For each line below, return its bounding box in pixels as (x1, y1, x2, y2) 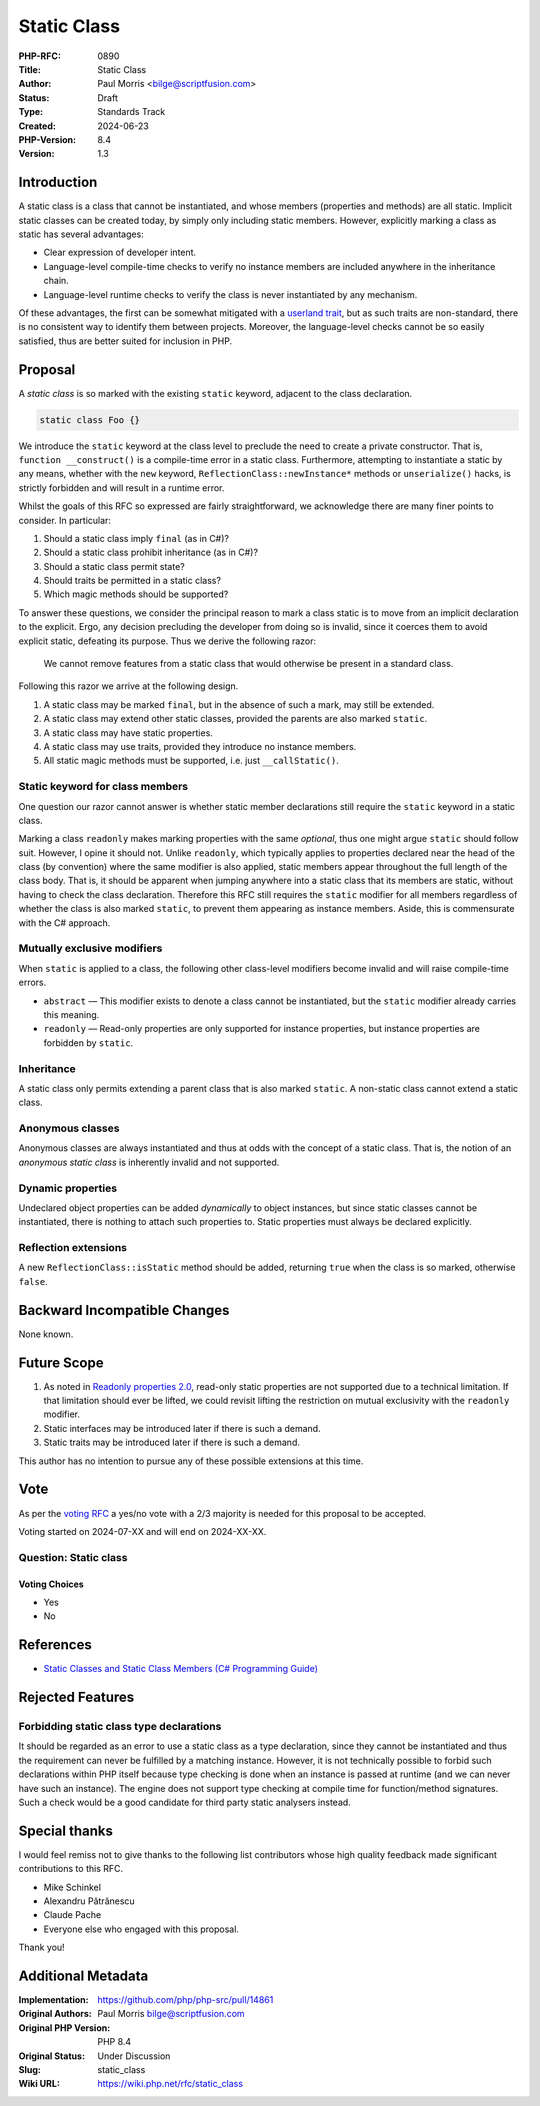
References (18, 1636, 92, 1654)
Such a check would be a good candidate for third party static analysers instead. (18, 1796, 352, 1808)
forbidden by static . (43, 1036, 134, 1049)
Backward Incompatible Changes (18, 1301, 230, 1319)
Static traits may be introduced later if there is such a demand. (43, 1436, 300, 1449)
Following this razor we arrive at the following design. (18, 680, 239, 692)
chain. (43, 275, 69, 287)
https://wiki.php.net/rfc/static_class (97, 2078, 244, 2090)
